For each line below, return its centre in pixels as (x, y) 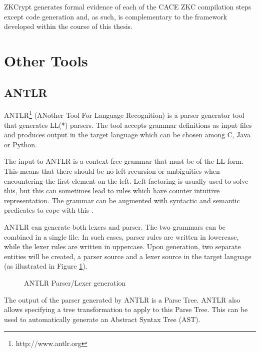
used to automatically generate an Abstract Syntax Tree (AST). (102, 319)
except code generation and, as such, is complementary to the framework (116, 16)
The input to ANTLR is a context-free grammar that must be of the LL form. (124, 161)
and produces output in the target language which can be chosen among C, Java (127, 135)
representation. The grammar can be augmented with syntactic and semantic (122, 200)
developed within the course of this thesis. (68, 26)
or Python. (20, 144)
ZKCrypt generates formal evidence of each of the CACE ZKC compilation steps (128, 6)
